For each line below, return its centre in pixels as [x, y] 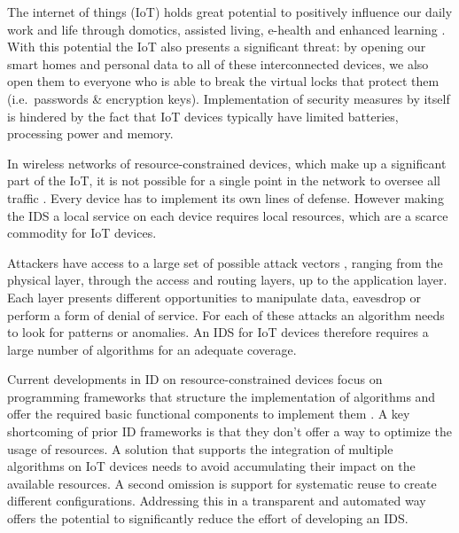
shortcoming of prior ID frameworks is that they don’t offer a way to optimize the [229, 431]
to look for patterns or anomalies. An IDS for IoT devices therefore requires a [218, 332]
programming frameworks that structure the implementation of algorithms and [222, 396]
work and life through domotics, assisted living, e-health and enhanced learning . [226, 29]
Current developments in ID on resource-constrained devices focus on [195, 379]
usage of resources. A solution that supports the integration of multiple [200, 448]
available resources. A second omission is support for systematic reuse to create [222, 483]
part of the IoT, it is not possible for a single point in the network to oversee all [224, 180]
